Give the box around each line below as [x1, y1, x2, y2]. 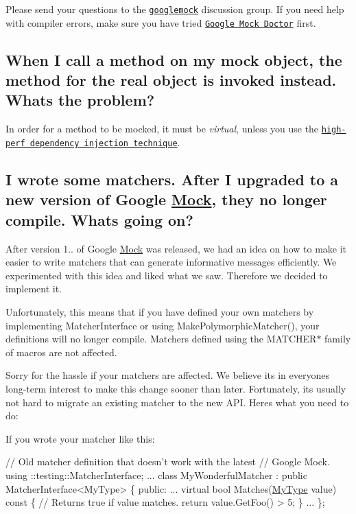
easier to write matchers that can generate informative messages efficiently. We [5, 255, 337, 269]
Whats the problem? [5, 89, 155, 110]
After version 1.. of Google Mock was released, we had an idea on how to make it [5, 241, 347, 255]
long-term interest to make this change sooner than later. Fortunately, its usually [5, 381, 346, 395]
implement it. [5, 281, 62, 296]
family [324, 331, 351, 346]
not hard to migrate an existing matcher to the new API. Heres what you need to [5, 395, 349, 409]
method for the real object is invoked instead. [5, 69, 337, 91]
